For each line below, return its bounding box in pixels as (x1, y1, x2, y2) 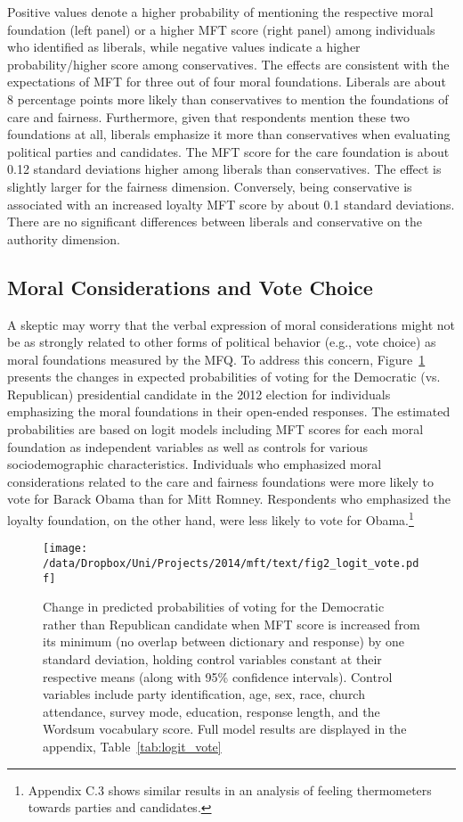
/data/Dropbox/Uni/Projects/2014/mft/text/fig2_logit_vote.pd (43, 556, 419, 570)
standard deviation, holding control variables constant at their (43, 650, 382, 669)
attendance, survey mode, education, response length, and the (43, 702, 380, 720)
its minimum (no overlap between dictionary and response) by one (43, 632, 404, 651)
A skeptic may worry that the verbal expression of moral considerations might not (7, 315, 456, 333)
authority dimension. (7, 229, 120, 248)
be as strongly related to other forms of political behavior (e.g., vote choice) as (7, 333, 436, 351)
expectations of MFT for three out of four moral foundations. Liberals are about (7, 72, 446, 91)
